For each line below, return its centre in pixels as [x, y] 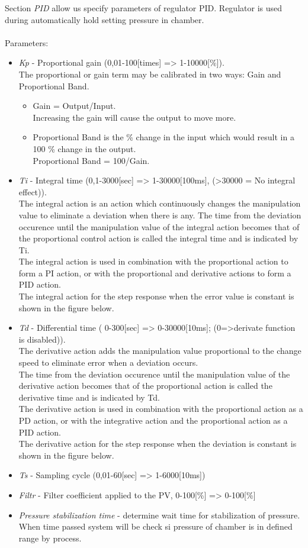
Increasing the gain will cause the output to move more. [134, 117]
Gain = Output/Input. [74, 106]
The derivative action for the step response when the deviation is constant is [158, 444]
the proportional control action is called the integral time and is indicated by [158, 238]
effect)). [33, 191]
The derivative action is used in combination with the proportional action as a [161, 409]
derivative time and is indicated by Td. [89, 397]
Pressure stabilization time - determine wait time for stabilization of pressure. [159, 515]
